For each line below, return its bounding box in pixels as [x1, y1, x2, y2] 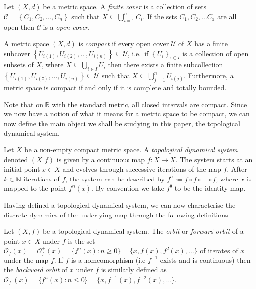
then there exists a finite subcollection [108, 59, 223, 70]
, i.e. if [128, 48, 149, 58]
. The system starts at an [175, 154, 253, 164]
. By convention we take [91, 183, 164, 193]
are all [217, 11, 237, 21]
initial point [4, 164, 40, 174]
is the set [68, 235, 95, 246]
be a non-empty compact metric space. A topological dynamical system [24, 144, 238, 154]
